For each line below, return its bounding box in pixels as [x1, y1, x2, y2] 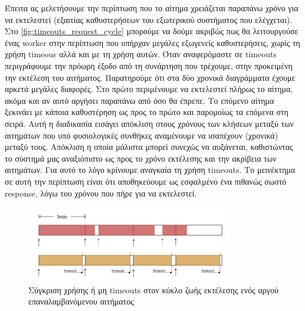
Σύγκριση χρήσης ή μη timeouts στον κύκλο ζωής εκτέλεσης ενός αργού [28, 283, 278, 296]
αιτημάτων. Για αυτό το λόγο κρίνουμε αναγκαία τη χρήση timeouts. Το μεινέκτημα [5, 163, 296, 176]
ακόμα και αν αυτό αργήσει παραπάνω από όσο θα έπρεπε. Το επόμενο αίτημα [5, 94, 274, 106]
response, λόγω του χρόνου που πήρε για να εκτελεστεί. [5, 186, 197, 199]
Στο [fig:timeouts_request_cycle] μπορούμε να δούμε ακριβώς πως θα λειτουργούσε [5, 25, 299, 37]
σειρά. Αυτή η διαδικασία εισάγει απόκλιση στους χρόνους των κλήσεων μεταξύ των [5, 117, 294, 129]
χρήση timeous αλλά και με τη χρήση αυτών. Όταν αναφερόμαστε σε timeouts [5, 48, 277, 60]
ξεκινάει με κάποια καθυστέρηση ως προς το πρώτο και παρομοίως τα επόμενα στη [5, 106, 288, 118]
